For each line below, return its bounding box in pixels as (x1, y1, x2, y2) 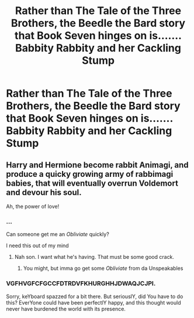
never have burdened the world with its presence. (6, 305, 126, 312)
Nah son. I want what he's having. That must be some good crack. (14, 254, 174, 261)
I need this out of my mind (6, 242, 69, 249)
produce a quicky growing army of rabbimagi (6, 169, 174, 179)
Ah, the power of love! (6, 203, 60, 210)
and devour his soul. (6, 187, 82, 197)
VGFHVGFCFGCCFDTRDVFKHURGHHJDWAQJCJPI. (6, 279, 156, 288)
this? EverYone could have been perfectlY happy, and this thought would (6, 299, 181, 306)
